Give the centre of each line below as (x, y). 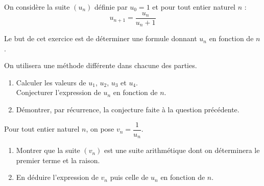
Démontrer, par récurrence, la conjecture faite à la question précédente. (128, 110)
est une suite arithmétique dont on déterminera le (182, 150)
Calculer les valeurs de (51, 82)
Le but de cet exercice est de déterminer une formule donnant (101, 38)
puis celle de (129, 177)
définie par (111, 7)
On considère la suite (37, 7)
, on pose (100, 129)
